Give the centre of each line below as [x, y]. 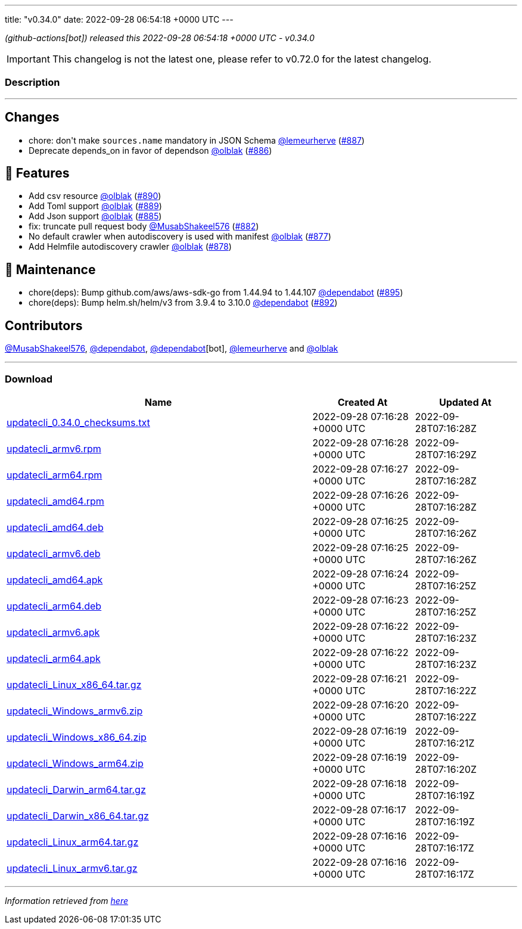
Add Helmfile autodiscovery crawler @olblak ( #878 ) [130, 247]
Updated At [465, 402]
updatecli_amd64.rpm [55, 501]
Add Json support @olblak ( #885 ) [95, 216]
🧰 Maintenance [50, 269]
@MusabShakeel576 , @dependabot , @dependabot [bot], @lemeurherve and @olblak [172, 349]
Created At [363, 402]
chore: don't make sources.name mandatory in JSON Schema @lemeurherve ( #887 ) [197, 140]
